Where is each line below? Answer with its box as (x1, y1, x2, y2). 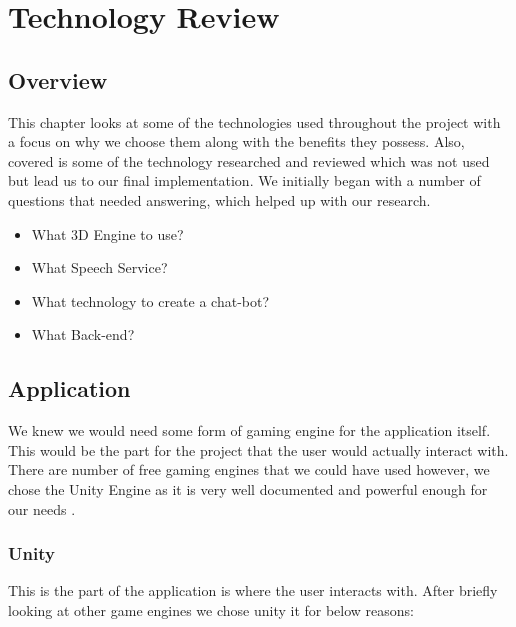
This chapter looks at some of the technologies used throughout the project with (8, 111, 501, 132)
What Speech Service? (31, 257, 168, 278)
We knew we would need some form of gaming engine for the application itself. (8, 420, 491, 441)
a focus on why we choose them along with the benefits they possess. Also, (8, 131, 465, 152)
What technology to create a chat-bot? (31, 290, 270, 311)
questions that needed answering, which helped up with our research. (8, 189, 431, 210)
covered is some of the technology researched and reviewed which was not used (8, 150, 490, 171)
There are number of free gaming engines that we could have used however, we (8, 459, 490, 480)
